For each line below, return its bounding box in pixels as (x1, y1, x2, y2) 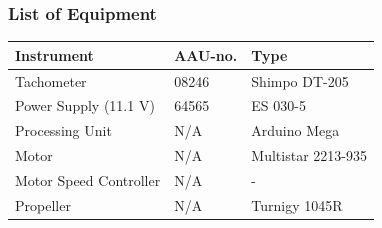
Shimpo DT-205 (251, 70, 349, 91)
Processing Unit (15, 120, 112, 141)
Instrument (15, 44, 94, 65)
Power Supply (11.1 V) (15, 95, 155, 116)
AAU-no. (174, 44, 238, 65)
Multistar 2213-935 (251, 145, 367, 166)
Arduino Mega (251, 120, 340, 141)
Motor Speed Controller (15, 169, 161, 190)
